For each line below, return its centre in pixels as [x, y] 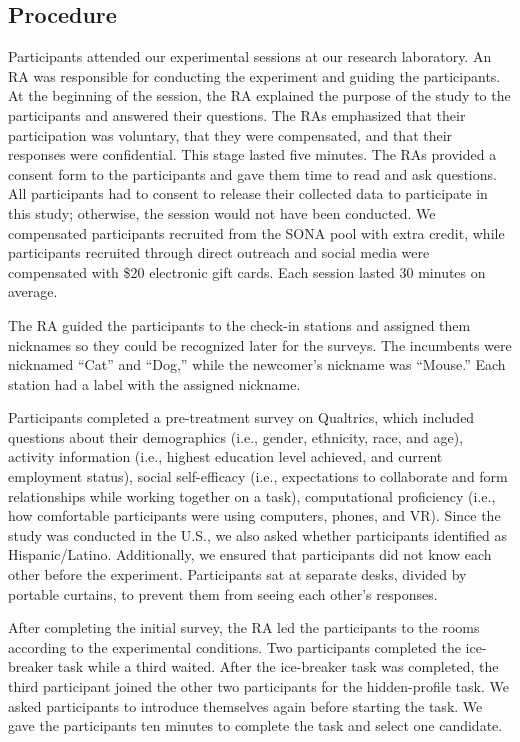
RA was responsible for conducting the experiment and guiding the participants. [254, 75]
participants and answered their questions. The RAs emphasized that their [237, 114]
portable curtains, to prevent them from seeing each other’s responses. [223, 593]
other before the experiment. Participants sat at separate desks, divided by [237, 574]
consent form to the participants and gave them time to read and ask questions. [252, 173]
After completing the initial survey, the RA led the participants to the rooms [244, 627]
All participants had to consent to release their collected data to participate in [248, 193]
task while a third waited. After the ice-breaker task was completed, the [278, 666]
